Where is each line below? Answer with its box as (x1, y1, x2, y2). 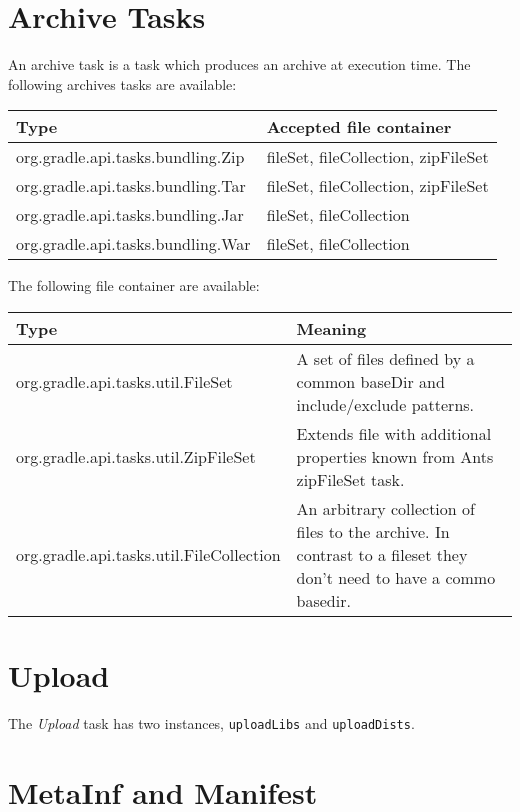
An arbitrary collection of (296, 496, 475, 520)
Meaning (296, 316, 367, 340)
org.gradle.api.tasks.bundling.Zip (16, 145, 245, 169)
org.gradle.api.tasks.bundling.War (16, 232, 251, 256)
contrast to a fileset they (296, 542, 468, 566)
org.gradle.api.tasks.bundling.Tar (16, 174, 246, 198)
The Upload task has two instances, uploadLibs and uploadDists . (8, 713, 415, 734)
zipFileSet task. (296, 467, 405, 491)
